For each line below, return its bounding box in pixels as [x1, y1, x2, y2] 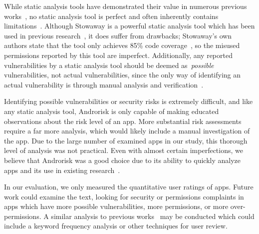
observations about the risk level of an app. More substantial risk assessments [4, 115, 242, 126]
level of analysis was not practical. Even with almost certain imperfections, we [4, 145, 243, 155]
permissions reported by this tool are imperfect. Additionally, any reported [4, 49, 233, 60]
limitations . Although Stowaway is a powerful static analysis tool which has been [4, 20, 255, 31]
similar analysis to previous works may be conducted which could [51, 210, 255, 221]
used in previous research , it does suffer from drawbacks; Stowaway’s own [4, 30, 232, 40]
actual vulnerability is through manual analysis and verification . [4, 79, 204, 89]
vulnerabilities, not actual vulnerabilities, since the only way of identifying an [4, 69, 241, 80]
